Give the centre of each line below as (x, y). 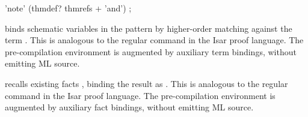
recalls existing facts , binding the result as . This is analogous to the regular (146, 83)
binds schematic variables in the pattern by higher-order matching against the (149, 28)
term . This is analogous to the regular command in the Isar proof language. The (154, 40)
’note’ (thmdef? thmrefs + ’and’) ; (68, 8)
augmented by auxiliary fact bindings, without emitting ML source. (129, 107)
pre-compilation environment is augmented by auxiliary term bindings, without (151, 51)
